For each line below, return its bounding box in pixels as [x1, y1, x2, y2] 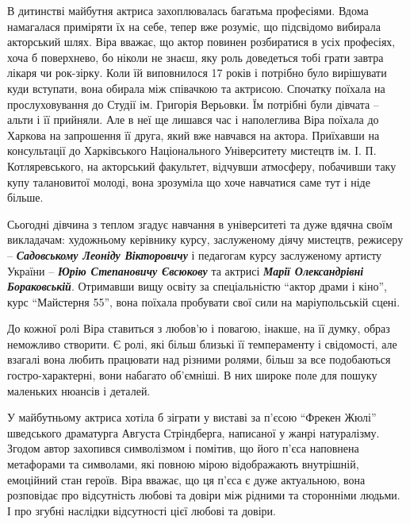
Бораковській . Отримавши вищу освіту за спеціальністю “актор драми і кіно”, [7, 278, 387, 295]
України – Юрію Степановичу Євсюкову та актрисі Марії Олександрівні [7, 262, 364, 279]
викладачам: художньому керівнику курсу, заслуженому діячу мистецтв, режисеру [7, 231, 404, 248]
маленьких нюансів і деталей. [7, 382, 151, 399]
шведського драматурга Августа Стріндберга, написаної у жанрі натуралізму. [7, 424, 380, 441]
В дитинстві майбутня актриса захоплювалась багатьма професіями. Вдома [7, 2, 369, 18]
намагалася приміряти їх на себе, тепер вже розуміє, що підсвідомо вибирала [7, 17, 381, 34]
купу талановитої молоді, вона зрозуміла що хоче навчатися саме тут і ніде [7, 173, 370, 190]
